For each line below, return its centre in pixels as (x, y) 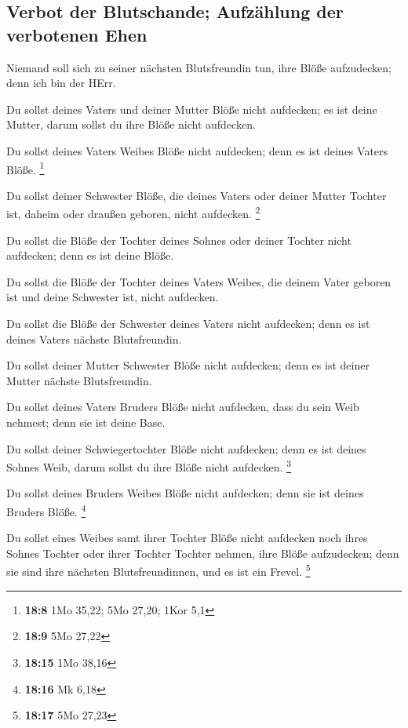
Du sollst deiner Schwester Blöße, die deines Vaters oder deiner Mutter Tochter (197, 195)
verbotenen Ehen (77, 34)
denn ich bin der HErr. (61, 83)
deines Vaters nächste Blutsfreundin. (94, 339)
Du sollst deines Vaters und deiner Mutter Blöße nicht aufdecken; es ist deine (192, 109)
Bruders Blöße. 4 (46, 510)
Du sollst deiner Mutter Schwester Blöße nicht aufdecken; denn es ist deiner (188, 365)
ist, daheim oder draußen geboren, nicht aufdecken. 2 (133, 213)
